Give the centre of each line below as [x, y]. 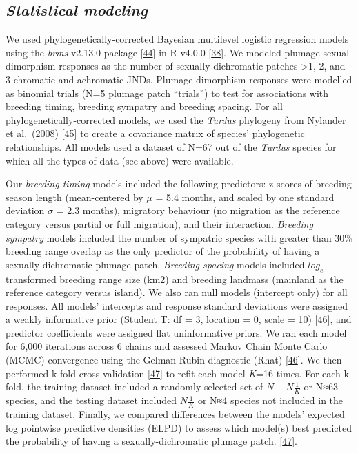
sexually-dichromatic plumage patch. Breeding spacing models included [155, 264]
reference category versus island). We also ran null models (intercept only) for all [177, 292]
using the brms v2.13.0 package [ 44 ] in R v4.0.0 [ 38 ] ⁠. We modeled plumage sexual [178, 52]
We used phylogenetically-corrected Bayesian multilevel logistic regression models [177, 39]
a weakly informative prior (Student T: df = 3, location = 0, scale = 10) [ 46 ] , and [179, 319]
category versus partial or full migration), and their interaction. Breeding [159, 223]
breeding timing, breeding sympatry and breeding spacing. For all [144, 106]
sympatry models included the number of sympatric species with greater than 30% [179, 237]
